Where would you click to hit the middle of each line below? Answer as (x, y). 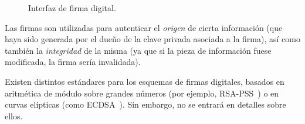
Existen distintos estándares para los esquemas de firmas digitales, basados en (145, 81)
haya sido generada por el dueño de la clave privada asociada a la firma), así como (152, 39)
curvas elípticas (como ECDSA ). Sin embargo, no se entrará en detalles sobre (145, 104)
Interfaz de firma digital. (72, 8)
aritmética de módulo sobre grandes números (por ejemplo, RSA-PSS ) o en (142, 93)
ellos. (14, 116)
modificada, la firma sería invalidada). (73, 62)
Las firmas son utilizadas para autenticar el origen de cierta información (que (144, 27)
